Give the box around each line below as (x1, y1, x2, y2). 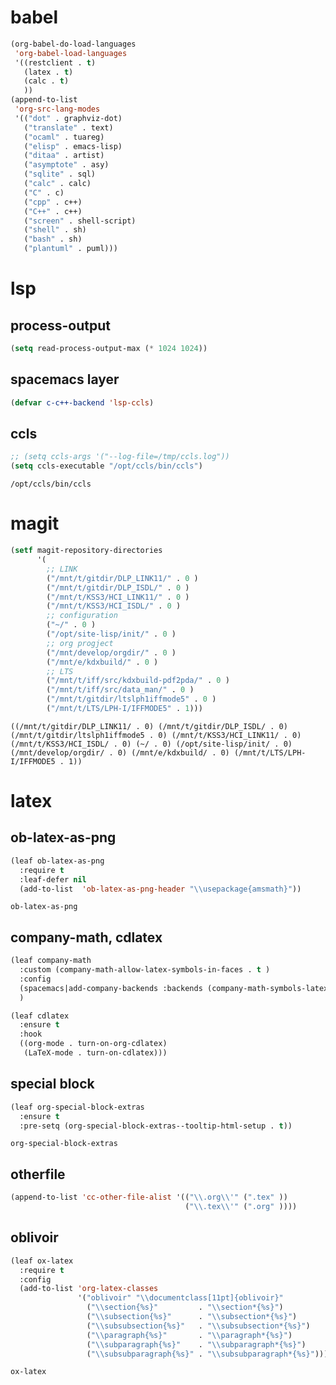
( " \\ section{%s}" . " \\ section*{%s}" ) (86, 1302, 284, 1313)
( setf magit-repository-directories (10, 546, 163, 556)
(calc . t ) (23, 76, 70, 86)
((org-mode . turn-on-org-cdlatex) (19, 1039, 168, 1049)
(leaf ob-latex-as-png (10, 856, 105, 866)
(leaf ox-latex (10, 1256, 74, 1266)
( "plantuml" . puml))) (23, 244, 118, 254)
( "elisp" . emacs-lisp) (23, 141, 123, 151)
